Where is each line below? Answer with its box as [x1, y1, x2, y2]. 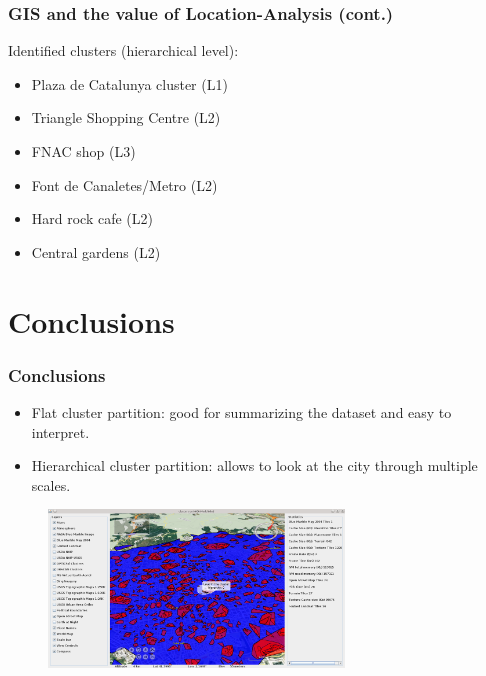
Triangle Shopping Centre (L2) [31, 107, 221, 128]
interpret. [31, 421, 90, 442]
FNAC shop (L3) [31, 141, 136, 161]
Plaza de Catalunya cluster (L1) [31, 73, 228, 94]
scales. [31, 474, 71, 495]
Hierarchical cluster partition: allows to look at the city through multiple [31, 455, 478, 476]
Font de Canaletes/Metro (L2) [31, 174, 218, 195]
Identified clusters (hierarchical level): [8, 40, 239, 61]
